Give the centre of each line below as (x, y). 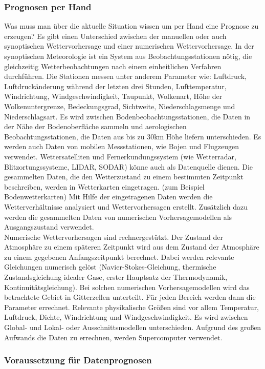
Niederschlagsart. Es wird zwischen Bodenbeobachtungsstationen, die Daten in (127, 116)
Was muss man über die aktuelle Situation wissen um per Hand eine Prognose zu (131, 26)
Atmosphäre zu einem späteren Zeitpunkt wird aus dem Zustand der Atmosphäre (132, 247)
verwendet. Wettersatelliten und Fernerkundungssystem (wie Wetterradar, (120, 156)
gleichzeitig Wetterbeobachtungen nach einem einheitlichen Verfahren (113, 66)
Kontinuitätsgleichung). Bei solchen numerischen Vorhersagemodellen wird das (127, 287)
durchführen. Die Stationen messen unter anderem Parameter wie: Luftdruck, (125, 76)
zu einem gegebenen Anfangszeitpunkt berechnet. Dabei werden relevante (119, 257)
